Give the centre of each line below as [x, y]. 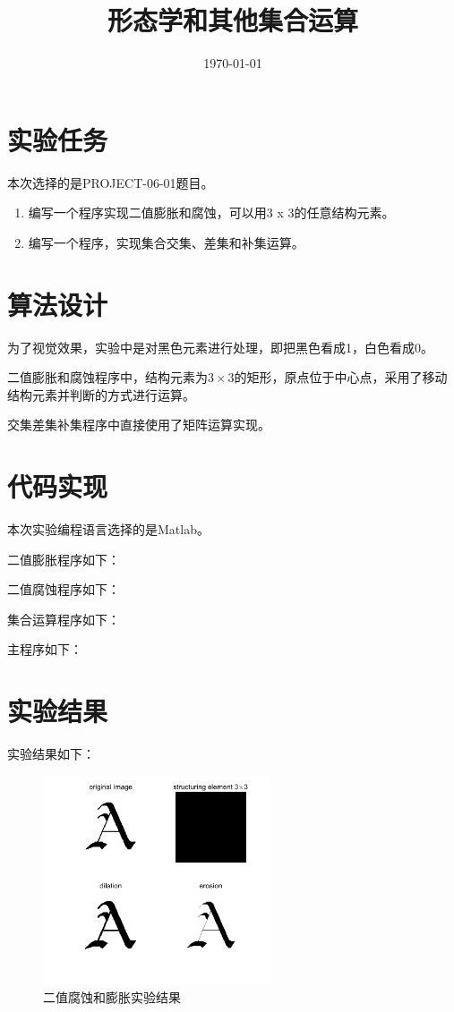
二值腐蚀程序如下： [64, 589]
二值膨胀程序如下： [64, 559]
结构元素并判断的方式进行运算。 [101, 394]
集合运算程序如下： [64, 619]
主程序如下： [45, 649]
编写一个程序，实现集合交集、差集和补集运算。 [166, 242]
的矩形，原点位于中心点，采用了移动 [341, 377]
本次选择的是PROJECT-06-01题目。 [111, 182]
